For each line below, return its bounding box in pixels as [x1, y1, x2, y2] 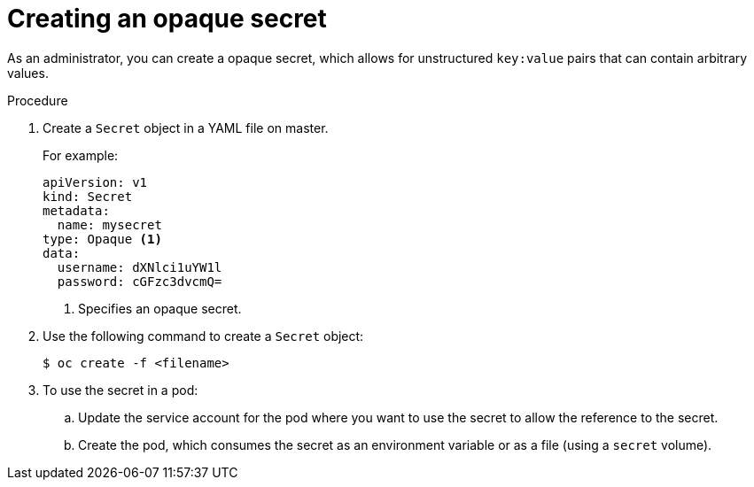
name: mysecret [57, 217, 162, 232]
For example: [43, 147, 119, 163]
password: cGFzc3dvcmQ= [57, 274, 222, 289]
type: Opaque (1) [43, 231, 162, 246]
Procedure [7, 92, 68, 108]
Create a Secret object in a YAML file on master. [43, 120, 329, 135]
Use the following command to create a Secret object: [43, 328, 364, 344]
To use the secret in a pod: [43, 382, 198, 398]
